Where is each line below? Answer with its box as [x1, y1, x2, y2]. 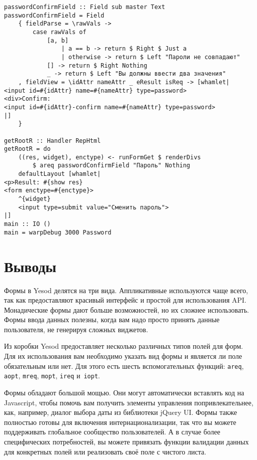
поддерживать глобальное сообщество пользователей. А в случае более [4, 426, 220, 437]
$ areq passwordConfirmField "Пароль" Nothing [32, 162, 190, 169]
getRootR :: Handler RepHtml [4, 137, 101, 144]
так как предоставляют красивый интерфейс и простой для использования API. [4, 295, 246, 305]
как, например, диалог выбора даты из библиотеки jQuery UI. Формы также [4, 407, 237, 417]
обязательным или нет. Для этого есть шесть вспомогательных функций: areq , [4, 360, 244, 371]
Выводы [4, 256, 56, 276]
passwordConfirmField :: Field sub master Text [4, 4, 165, 11]
